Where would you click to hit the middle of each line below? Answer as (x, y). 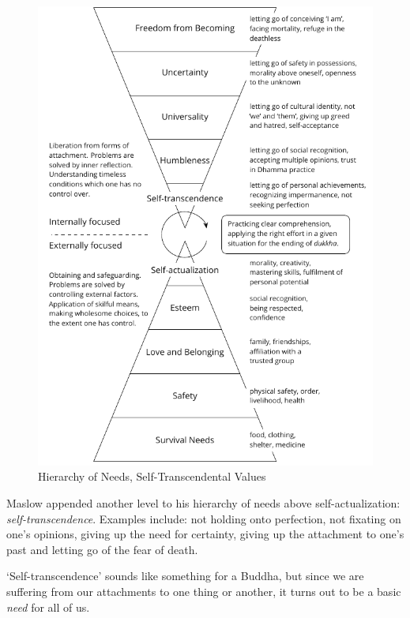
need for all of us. (48, 607)
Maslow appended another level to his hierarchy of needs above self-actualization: (203, 503)
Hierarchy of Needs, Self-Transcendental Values (152, 476)
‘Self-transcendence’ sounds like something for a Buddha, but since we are (185, 576)
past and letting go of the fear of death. (102, 549)
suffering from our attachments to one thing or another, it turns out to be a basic (204, 591)
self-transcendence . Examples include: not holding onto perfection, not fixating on (204, 518)
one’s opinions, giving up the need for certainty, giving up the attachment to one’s (205, 534)
